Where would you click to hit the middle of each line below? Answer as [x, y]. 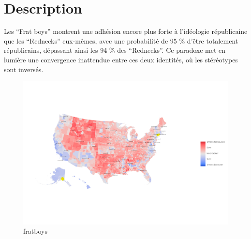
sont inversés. [24, 69]
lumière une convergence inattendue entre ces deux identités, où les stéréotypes [121, 59]
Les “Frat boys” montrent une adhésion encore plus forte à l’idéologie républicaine [126, 31]
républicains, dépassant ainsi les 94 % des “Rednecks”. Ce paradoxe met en [115, 50]
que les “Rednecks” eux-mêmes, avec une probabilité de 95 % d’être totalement [121, 40]
